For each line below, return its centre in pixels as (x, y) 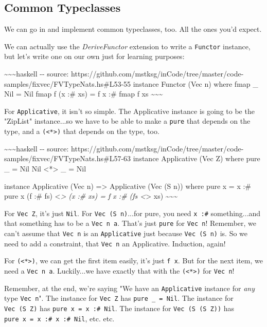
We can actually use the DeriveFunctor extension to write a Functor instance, (127, 46)
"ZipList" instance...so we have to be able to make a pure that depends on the (127, 121)
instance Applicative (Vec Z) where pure (197, 158)
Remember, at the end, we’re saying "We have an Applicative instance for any (129, 288)
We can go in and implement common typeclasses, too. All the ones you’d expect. (133, 29)
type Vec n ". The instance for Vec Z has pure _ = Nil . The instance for (119, 298)
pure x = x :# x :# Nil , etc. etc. (59, 318)
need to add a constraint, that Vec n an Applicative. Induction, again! (115, 243)
